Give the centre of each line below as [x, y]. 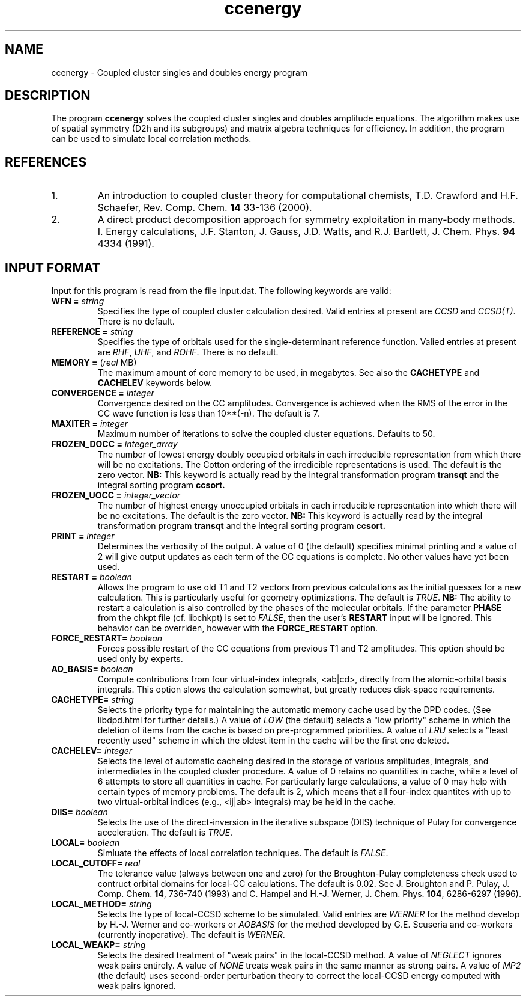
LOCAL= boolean [86, 843]
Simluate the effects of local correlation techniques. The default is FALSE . [243, 853]
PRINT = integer [83, 536]
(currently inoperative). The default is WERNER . [191, 935]
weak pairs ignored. [137, 986]
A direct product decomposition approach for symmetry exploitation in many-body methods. [306, 220]
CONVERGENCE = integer [103, 393]
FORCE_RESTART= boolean [107, 638]
